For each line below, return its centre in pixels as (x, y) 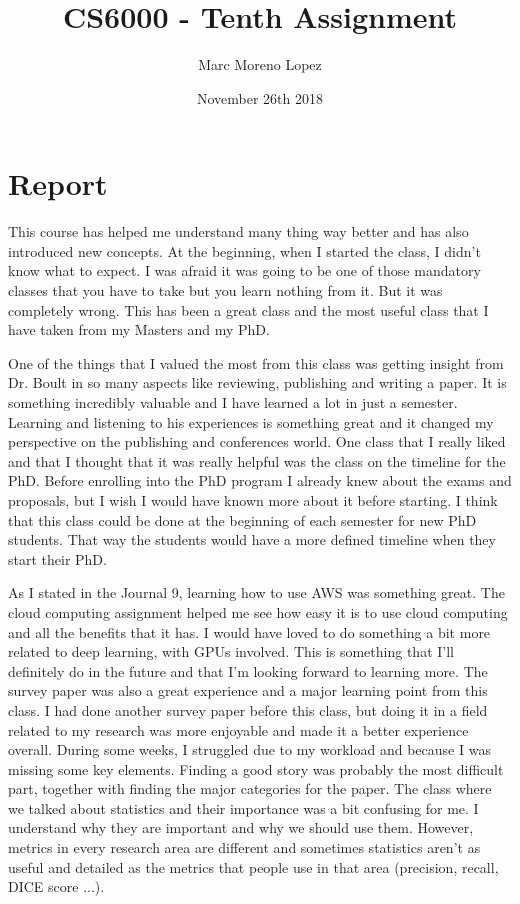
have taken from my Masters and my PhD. (139, 329)
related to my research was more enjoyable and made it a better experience (238, 729)
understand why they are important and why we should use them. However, (241, 827)
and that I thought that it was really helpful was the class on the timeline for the (257, 460)
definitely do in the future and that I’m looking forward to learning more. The (248, 670)
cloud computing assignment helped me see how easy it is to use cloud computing (258, 611)
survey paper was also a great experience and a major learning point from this (248, 690)
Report (58, 183)
